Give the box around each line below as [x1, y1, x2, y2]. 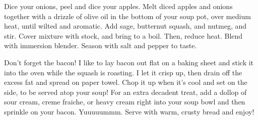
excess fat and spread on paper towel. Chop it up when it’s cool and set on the [4, 77, 247, 87]
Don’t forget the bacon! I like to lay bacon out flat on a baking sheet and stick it [4, 57, 254, 67]
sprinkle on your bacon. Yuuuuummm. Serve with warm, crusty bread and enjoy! [4, 106, 254, 116]
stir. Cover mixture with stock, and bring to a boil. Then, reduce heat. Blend [4, 30, 243, 41]
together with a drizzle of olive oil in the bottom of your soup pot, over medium [4, 11, 251, 21]
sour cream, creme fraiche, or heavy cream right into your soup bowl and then [4, 96, 245, 107]
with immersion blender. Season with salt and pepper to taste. [4, 40, 197, 51]
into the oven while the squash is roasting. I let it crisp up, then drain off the [4, 67, 242, 77]
